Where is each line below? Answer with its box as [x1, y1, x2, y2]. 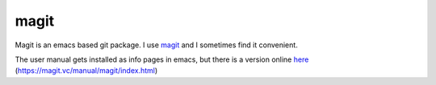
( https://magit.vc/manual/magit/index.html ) [15, 66, 158, 75]
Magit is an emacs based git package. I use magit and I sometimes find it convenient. [15, 40, 298, 50]
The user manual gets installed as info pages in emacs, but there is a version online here [15, 55, 309, 64]
